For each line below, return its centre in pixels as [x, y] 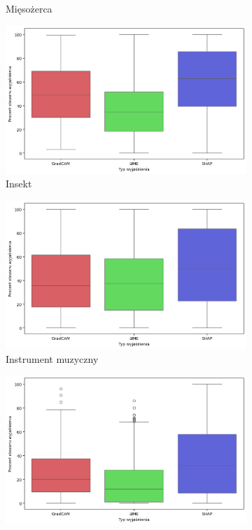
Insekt [19, 184]
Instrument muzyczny [52, 358]
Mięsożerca [29, 8]
